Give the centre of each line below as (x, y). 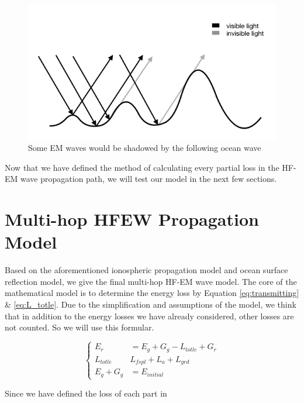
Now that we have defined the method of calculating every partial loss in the (142, 167)
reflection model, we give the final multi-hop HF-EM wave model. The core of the (151, 281)
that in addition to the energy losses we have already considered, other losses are (149, 316)
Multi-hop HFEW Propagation (132, 219)
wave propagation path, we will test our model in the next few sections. (149, 179)
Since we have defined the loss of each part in (86, 393)
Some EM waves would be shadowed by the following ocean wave (145, 148)
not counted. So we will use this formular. (80, 327)
